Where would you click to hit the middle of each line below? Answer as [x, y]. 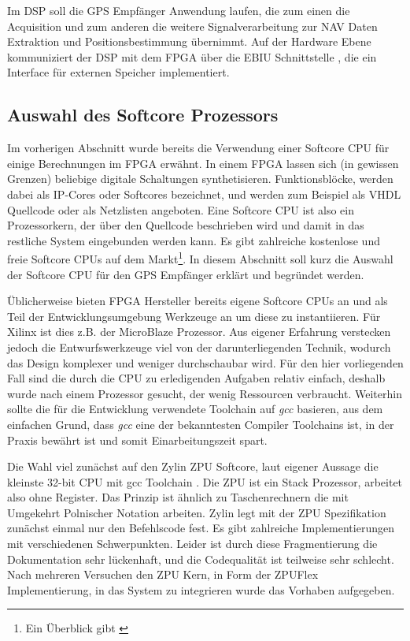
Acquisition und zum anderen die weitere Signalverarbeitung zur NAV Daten [192, 26]
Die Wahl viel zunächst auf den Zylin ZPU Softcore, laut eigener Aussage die [193, 466]
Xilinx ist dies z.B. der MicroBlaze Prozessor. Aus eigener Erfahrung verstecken [199, 332]
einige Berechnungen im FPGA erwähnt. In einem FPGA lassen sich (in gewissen [203, 163]
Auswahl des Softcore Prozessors [143, 115]
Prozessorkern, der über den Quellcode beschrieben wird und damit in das [186, 225]
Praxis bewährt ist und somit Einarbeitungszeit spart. [137, 440]
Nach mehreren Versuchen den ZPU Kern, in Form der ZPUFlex [163, 574]
